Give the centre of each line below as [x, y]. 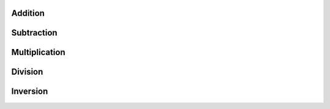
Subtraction [34, 33]
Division [27, 72]
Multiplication [38, 52]
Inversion [30, 92]
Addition [28, 13]
